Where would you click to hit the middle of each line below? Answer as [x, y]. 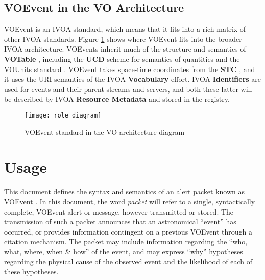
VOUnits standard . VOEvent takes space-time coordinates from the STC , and [130, 69]
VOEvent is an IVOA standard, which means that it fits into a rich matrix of [125, 29]
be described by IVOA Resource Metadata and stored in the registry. [117, 99]
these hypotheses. [31, 272]
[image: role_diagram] [63, 115]
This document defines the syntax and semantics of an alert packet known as [125, 191]
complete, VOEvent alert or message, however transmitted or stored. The [119, 211]
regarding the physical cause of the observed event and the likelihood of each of [128, 261]
